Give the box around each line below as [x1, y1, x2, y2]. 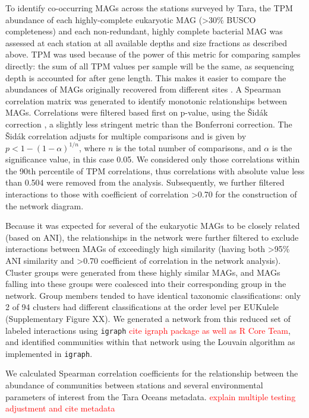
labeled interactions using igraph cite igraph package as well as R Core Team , [5, 324, 291, 336]
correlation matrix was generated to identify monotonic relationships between [5, 94, 288, 107]
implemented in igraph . [5, 347, 93, 359]
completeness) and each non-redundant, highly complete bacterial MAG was [5, 25, 283, 37]
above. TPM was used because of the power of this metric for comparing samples [5, 48, 301, 60]
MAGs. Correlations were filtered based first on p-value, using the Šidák [5, 106, 268, 119]
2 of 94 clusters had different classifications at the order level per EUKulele [5, 301, 279, 313]
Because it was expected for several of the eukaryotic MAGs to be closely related [5, 219, 300, 232]
